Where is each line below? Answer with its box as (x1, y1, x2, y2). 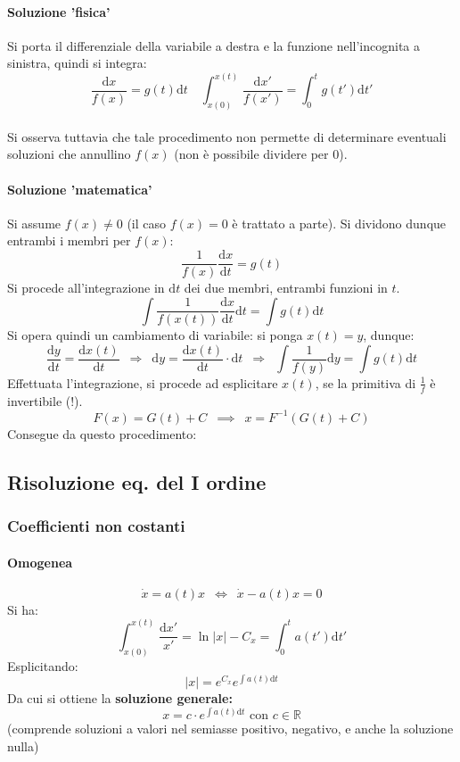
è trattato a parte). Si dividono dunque (232, 213, 447, 232)
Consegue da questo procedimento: (7, 424, 197, 443)
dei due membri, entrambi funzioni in (184, 278, 388, 297)
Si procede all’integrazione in (7, 278, 165, 297)
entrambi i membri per (7, 231, 131, 250)
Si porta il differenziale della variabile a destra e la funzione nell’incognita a (7, 36, 421, 54)
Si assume (7, 213, 62, 232)
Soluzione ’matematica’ (7, 179, 152, 198)
